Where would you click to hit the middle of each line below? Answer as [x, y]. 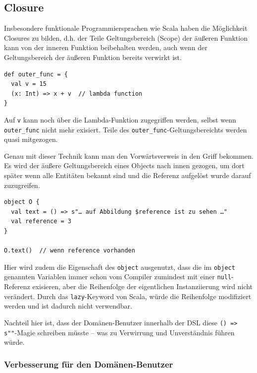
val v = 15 [29, 84]
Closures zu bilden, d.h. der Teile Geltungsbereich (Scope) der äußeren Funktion [126, 37]
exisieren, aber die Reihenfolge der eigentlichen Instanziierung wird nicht [143, 286]
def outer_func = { [36, 74]
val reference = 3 [41, 221]
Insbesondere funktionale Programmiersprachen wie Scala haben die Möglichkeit [126, 28]
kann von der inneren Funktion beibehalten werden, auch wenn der [106, 47]
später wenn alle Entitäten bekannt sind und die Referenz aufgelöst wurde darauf [128, 175]
